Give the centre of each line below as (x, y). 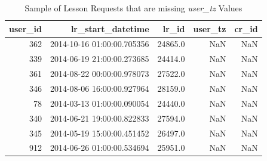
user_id (25, 28)
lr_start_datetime (110, 28)
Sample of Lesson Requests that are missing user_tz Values (133, 8)
